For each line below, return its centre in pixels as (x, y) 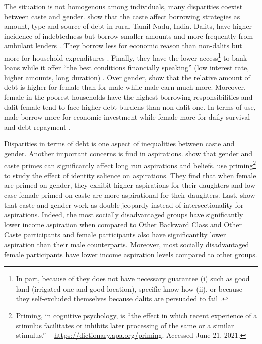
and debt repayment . (37, 126)
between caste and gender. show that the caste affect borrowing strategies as (122, 16)
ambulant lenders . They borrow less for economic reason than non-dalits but (123, 46)
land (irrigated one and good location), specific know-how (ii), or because (129, 288)
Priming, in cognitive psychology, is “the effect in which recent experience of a (137, 315)
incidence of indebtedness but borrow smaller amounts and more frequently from (129, 36)
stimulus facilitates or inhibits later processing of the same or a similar (125, 325)
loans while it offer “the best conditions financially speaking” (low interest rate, (127, 67)
